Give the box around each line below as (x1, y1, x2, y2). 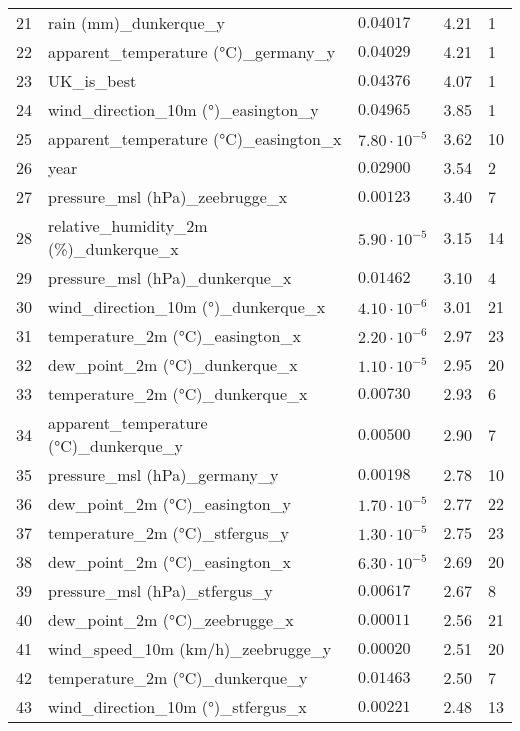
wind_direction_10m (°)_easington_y (48, 98, 319, 121)
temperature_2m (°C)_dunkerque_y (48, 666, 308, 689)
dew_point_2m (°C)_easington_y (48, 492, 292, 515)
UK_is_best (48, 69, 137, 92)
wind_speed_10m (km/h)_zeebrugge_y (48, 637, 332, 660)
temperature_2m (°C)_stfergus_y (48, 521, 289, 544)
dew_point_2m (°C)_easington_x (48, 550, 292, 573)
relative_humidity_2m (48, 214, 208, 237)
